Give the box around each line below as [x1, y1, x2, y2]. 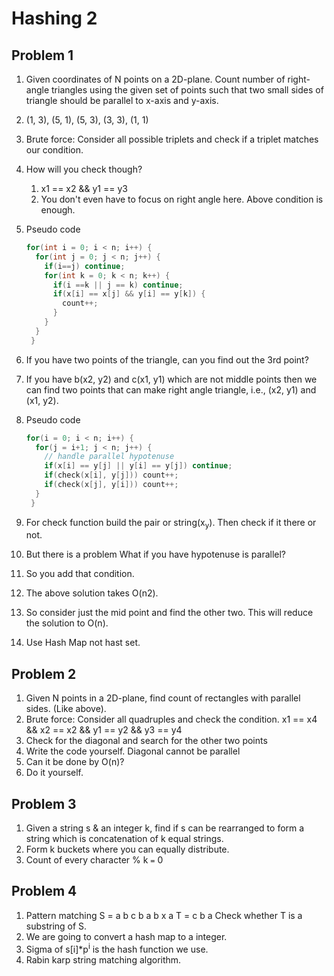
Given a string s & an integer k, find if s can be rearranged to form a [25, 822, 305, 834]
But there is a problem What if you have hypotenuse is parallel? [25, 548, 287, 561]
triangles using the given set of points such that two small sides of [51, 84, 324, 96]
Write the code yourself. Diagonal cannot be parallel [25, 745, 241, 757]
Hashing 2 [11, 7, 98, 30]
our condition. [25, 144, 84, 156]
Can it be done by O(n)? [25, 756, 125, 768]
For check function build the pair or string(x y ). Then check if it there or [25, 516, 317, 531]
